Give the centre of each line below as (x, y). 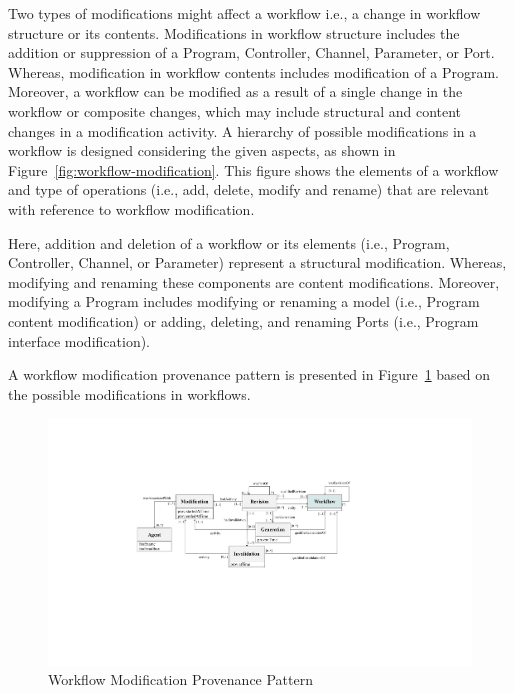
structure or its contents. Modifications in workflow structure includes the (234, 32)
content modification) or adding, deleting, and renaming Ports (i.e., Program (243, 320)
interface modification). (79, 340)
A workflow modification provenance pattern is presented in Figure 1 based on (249, 374)
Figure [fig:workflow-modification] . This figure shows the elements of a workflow (253, 169)
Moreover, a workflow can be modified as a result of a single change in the (235, 91)
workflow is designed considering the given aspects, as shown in (202, 150)
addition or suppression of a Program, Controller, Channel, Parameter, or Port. (251, 52)
